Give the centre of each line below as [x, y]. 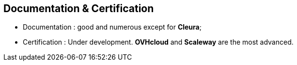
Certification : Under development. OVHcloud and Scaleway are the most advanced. [158, 42]
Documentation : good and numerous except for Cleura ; [112, 27]
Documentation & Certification [79, 8]
